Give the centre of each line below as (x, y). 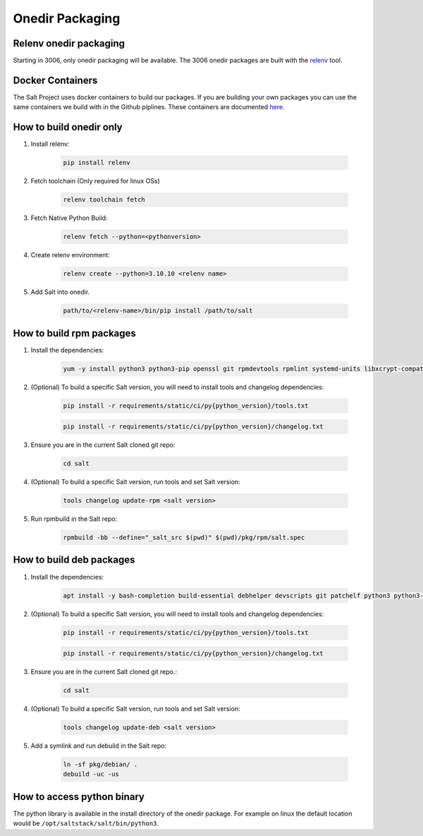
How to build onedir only (68, 127)
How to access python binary (79, 797)
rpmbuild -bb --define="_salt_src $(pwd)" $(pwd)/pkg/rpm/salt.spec (184, 538)
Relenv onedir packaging (69, 43)
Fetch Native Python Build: (69, 218)
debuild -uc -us (91, 774)
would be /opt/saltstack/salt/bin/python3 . (86, 823)
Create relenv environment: (70, 255)
